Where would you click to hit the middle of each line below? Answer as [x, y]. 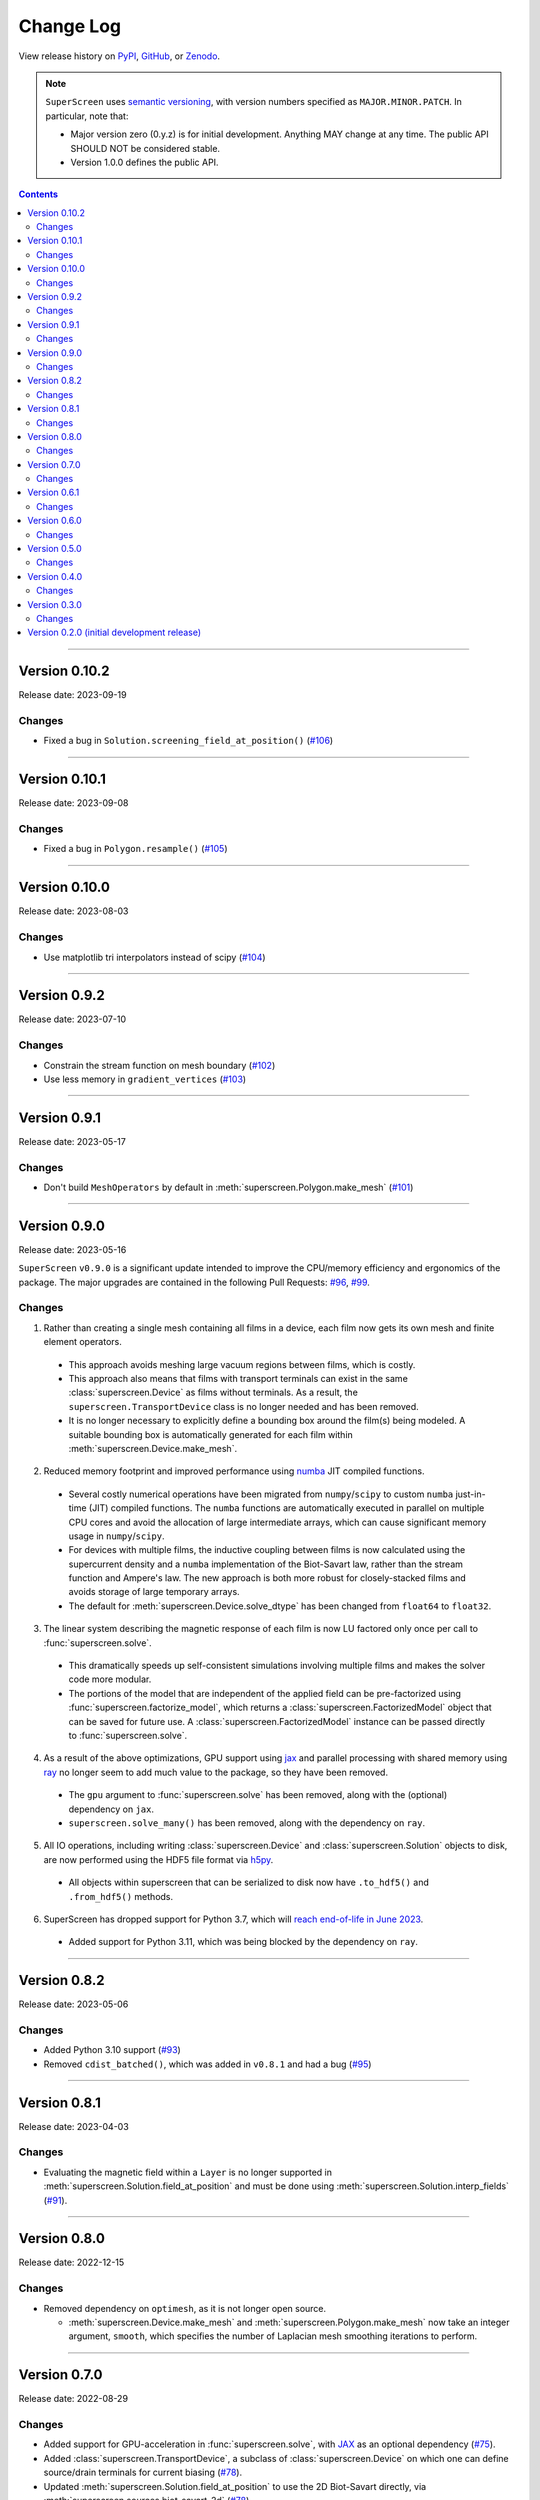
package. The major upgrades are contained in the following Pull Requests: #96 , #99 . [194, 1282]
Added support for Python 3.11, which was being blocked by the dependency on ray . [243, 1942]
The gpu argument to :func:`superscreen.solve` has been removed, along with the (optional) [258, 1795]
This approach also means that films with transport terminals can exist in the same [238, 1379]
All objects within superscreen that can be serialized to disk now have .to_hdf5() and [249, 1882]
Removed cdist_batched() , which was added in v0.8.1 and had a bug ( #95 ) [207, 2064]
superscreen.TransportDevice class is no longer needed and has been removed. [243, 1406]
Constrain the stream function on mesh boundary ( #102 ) [159, 1065]
